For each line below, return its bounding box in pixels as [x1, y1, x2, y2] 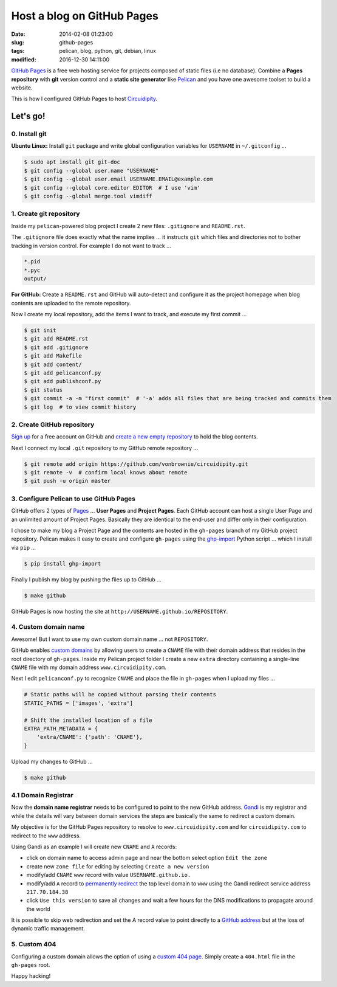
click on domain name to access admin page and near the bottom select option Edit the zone [26, 854, 267, 862]
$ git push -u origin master [24, 477, 111, 485]
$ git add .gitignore [24, 344, 89, 351]
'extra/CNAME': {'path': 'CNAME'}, [36, 733, 143, 741]
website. [11, 84, 33, 91]
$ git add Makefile [24, 353, 82, 359]
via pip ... [11, 544, 36, 551]
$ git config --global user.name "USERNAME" [24, 167, 159, 174]
